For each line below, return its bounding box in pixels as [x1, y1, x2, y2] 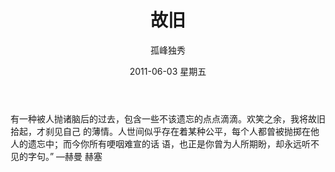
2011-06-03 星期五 [129, 65, 207, 77]
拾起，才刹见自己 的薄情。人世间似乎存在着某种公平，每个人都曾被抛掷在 [10, 125, 311, 137]
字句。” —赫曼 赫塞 [27, 150, 103, 162]
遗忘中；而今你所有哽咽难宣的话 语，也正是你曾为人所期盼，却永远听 [27, 137, 311, 150]
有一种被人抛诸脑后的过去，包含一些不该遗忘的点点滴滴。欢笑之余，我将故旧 [10, 112, 326, 125]
